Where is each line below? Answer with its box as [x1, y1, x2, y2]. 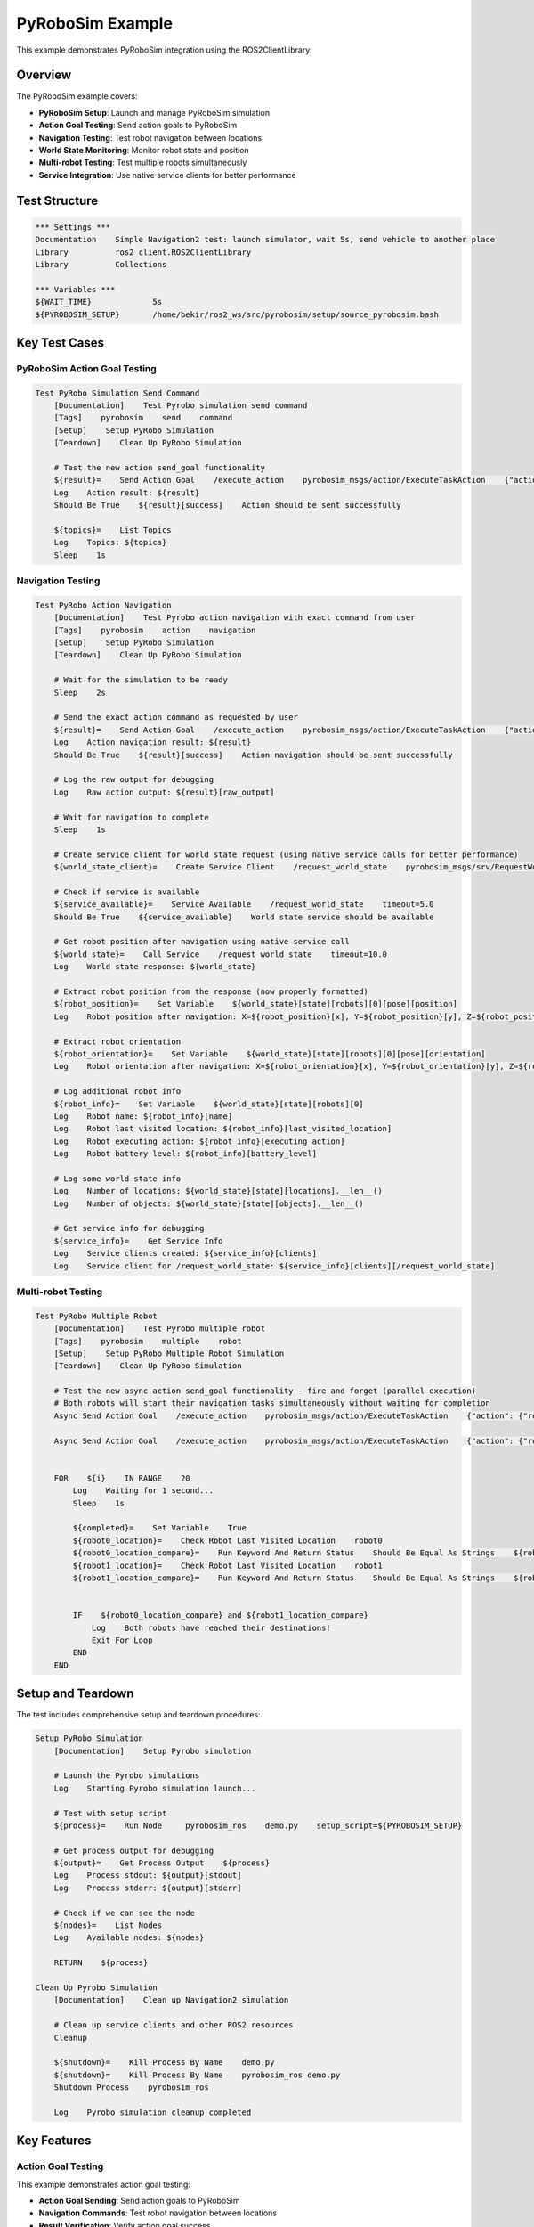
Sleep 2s [53, 687, 107, 697]
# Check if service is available [53, 886, 200, 897]
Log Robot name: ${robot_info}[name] [53, 1111, 233, 1122]
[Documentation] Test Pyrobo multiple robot [53, 1324, 266, 1334]
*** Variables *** [35, 284, 116, 294]
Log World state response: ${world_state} [53, 962, 256, 972]
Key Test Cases [16, 335, 105, 350]
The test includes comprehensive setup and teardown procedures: [16, 1709, 262, 1720]
